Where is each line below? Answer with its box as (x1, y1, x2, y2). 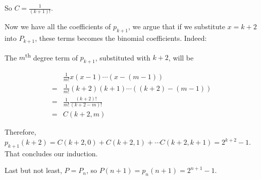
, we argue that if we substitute (128, 21, 225, 32)
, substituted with (95, 52, 150, 63)
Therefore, (5, 127, 36, 137)
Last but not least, (5, 165, 62, 175)
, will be (168, 52, 194, 63)
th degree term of (25, 50, 78, 63)
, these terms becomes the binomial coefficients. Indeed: (35, 33, 207, 43)
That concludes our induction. (5, 148, 98, 158)
